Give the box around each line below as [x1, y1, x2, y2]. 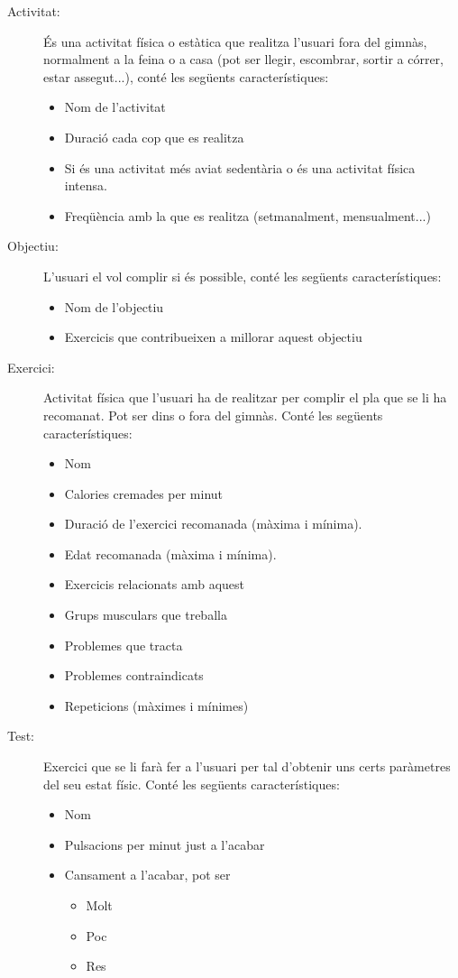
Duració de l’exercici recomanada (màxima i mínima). [64, 514, 362, 533]
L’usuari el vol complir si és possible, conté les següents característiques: [43, 266, 442, 285]
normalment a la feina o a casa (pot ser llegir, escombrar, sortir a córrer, [43, 50, 444, 69]
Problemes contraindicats [64, 666, 204, 685]
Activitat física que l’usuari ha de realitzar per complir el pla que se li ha [43, 388, 447, 407]
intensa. [64, 176, 107, 195]
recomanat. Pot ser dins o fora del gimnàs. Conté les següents [43, 405, 383, 424]
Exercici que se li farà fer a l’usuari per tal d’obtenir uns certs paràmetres [43, 757, 451, 776]
